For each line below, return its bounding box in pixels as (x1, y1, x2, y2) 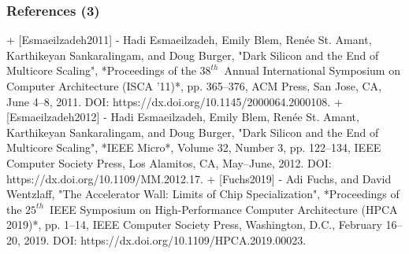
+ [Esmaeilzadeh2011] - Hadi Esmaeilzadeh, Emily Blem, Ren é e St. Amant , (6, 31, 372, 48)
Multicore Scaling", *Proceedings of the (6, 62, 196, 79)
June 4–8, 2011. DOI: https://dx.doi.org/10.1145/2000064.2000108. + (6, 93, 343, 109)
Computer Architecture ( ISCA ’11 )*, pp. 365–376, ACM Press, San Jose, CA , (6, 78, 382, 94)
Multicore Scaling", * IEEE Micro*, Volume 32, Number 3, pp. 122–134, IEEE (6, 139, 381, 156)
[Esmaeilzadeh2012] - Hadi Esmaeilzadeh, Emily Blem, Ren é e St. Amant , (6, 109, 359, 125)
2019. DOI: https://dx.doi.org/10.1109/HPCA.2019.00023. (24, 231, 307, 248)
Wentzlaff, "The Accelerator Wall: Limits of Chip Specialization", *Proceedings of (6, 186, 400, 202)
